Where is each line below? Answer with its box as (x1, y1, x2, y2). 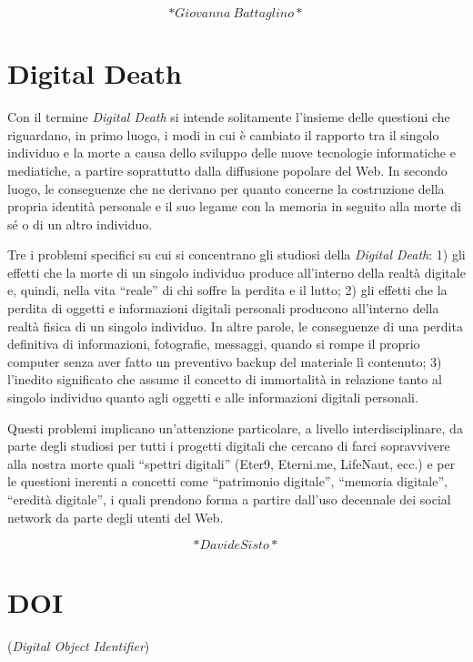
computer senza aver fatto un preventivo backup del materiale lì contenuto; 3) (7, 351, 442, 371)
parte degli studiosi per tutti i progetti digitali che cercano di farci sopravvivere (7, 436, 450, 455)
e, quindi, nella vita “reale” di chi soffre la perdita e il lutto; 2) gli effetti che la (7, 280, 448, 300)
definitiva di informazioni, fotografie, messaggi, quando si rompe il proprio (7, 334, 420, 353)
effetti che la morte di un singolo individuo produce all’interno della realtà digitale (7, 262, 466, 281)
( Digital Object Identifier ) (7, 637, 150, 656)
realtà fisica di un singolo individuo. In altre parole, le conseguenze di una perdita (7, 316, 463, 335)
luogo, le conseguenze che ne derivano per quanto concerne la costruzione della (7, 178, 445, 198)
